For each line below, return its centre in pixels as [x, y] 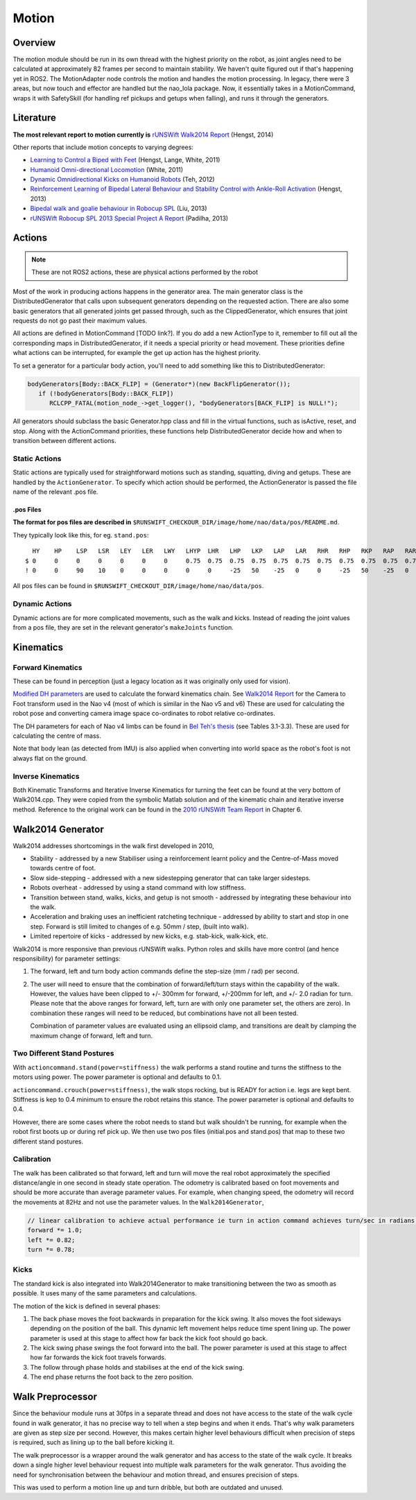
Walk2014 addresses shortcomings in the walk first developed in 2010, [113, 845]
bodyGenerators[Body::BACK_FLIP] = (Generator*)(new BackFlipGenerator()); [159, 384]
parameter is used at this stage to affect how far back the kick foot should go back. [149, 1338]
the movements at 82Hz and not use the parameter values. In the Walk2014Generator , [138, 1202]
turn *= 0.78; [51, 1249]
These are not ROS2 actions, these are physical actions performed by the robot [145, 272]
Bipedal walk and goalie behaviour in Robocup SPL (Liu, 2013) [119, 209]
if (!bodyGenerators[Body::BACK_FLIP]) [106, 393]
